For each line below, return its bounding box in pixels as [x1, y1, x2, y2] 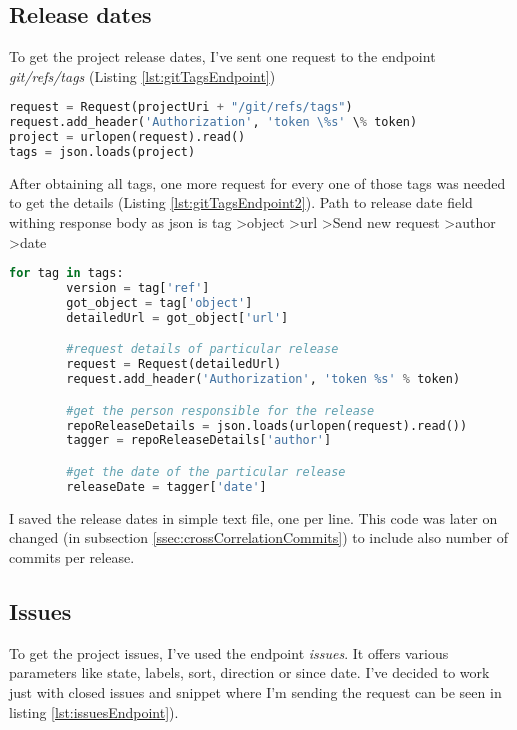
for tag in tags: [9, 266, 124, 281]
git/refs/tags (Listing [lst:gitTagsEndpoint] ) [9, 65, 276, 86]
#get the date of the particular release [66, 464, 346, 479]
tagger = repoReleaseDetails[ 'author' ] [66, 433, 332, 448]
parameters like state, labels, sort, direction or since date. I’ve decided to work [9, 662, 490, 683]
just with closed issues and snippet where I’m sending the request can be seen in [9, 681, 502, 702]
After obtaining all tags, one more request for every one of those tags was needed [9, 172, 506, 193]
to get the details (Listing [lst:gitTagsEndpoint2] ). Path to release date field [9, 192, 473, 213]
